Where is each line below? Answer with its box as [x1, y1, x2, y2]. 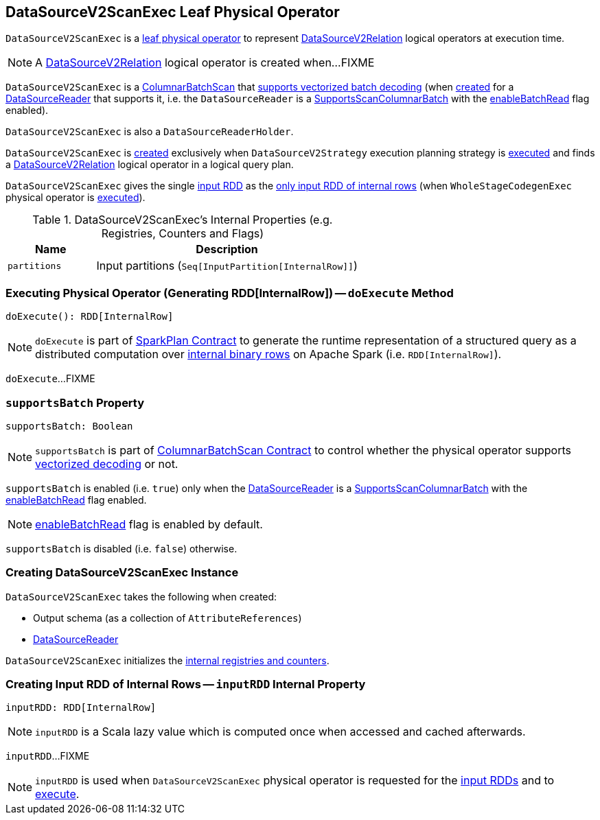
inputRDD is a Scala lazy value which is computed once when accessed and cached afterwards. [35, 725, 526, 739]
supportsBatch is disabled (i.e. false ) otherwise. [5, 542, 238, 554]
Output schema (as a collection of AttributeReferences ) [33, 611, 302, 624]
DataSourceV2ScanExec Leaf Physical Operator [5, 3, 340, 21]
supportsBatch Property [5, 395, 145, 410]
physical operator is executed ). [5, 191, 146, 204]
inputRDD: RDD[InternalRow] [5, 702, 157, 714]
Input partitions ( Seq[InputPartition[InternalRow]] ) [96, 259, 358, 273]
